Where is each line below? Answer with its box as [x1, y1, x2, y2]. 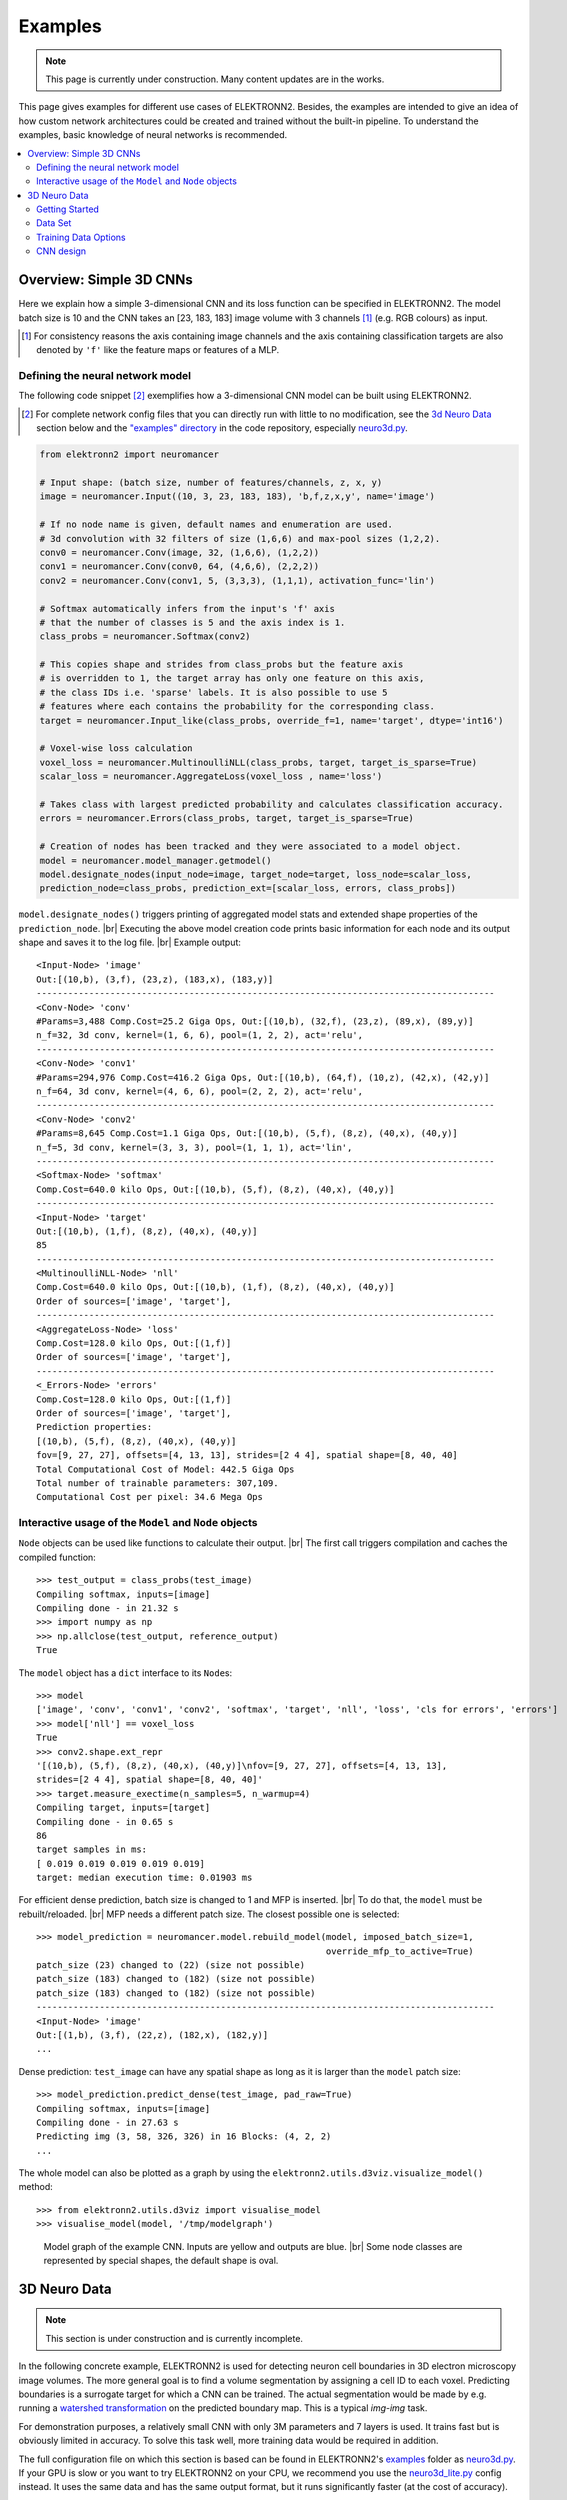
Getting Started [36, 203, 100, 215]
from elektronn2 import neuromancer [39, 449, 220, 460]
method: [18, 2181, 54, 2193]
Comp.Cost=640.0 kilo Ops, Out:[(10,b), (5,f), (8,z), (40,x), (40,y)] [36, 1183, 395, 1195]
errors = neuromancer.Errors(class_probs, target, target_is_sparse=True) [39, 813, 415, 824]
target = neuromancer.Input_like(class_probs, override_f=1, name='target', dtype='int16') [39, 715, 504, 726]
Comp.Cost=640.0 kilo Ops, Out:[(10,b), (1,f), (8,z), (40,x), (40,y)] [36, 1281, 395, 1293]
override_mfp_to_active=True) [325, 1945, 474, 1957]
